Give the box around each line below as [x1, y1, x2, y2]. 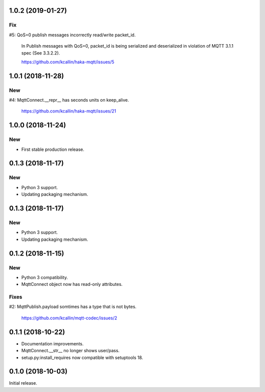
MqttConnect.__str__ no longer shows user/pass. [21, 348, 120, 354]
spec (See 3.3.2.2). [21, 50, 60, 56]
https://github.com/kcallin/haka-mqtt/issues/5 [21, 59, 115, 65]
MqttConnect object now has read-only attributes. [21, 281, 123, 287]
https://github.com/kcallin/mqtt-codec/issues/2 [21, 315, 117, 321]
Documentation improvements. [21, 340, 84, 346]
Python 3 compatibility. [21, 274, 68, 280]
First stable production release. [21, 146, 84, 152]
